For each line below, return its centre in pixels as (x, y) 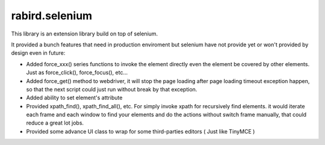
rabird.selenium (52, 16)
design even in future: (38, 53)
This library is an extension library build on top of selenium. (85, 34)
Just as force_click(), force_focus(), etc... (77, 73)
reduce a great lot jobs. (55, 123)
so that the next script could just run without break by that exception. (112, 89)
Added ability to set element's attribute (74, 98)
